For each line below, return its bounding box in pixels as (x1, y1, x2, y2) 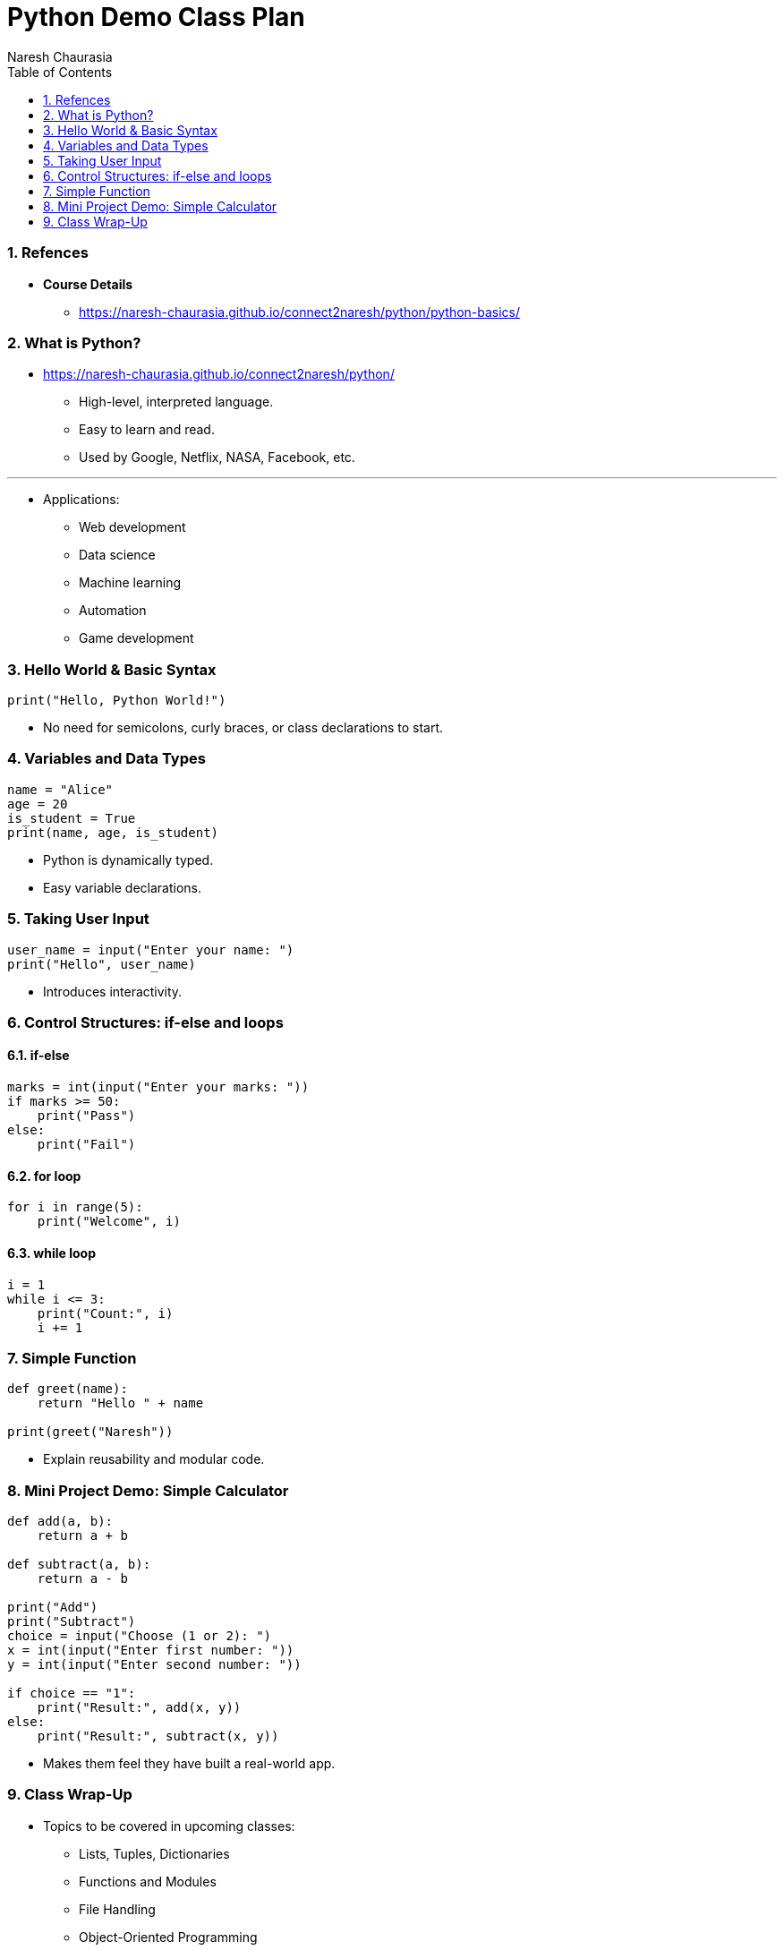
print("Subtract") (7, 1614, 136, 1629)
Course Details (43, 276, 133, 292)
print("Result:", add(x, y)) (37, 1700, 242, 1715)
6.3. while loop (7, 1244, 96, 1261)
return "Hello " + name (37, 1396, 204, 1411)
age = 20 (7, 796, 68, 811)
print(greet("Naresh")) (7, 1424, 174, 1440)
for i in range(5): (7, 1200, 143, 1215)
